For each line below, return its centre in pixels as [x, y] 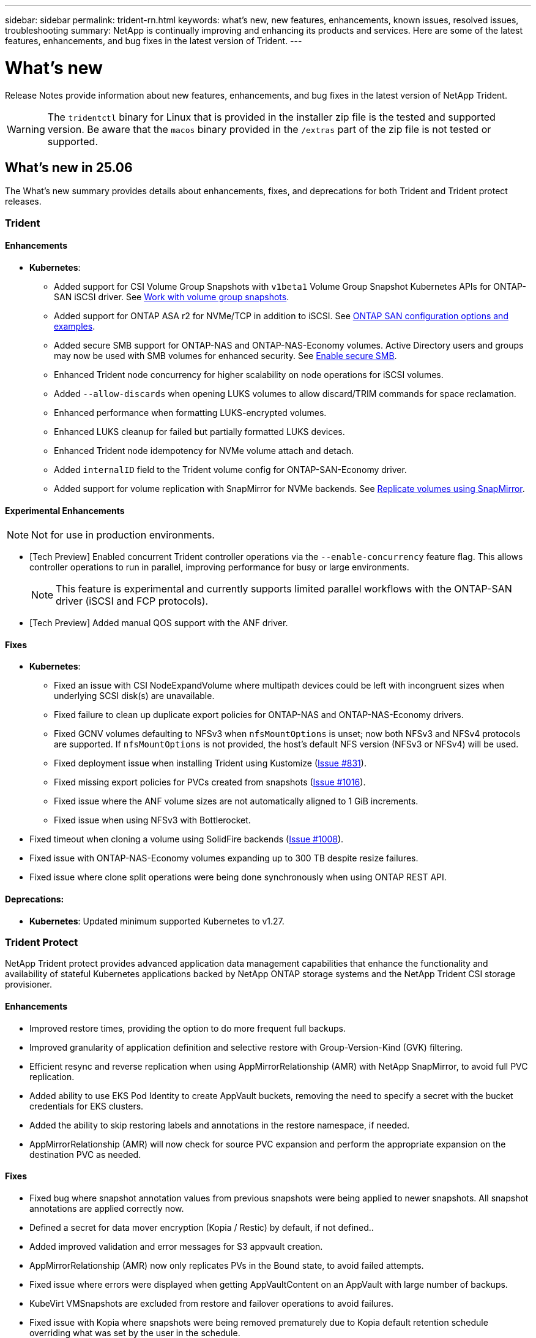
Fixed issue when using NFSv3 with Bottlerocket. [152, 820]
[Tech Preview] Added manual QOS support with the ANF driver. [159, 623]
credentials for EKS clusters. [87, 1106]
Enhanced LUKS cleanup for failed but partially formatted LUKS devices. [199, 431]
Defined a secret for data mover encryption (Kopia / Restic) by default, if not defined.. [202, 1227]
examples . [75, 326]
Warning [26, 129]
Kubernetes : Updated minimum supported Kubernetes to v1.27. [157, 921]
